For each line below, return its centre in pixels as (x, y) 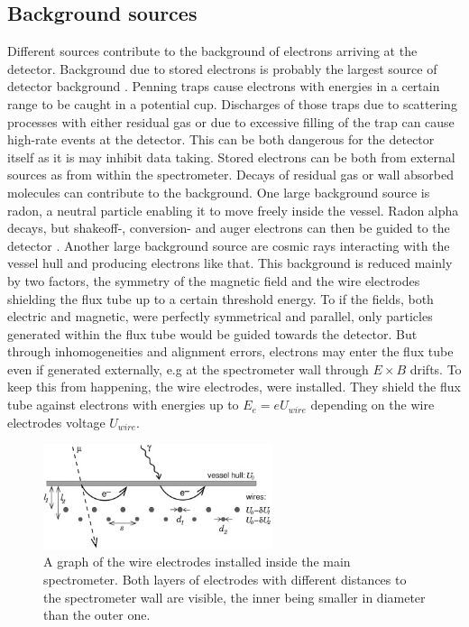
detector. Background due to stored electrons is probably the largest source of (222, 68)
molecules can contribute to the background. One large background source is (219, 192)
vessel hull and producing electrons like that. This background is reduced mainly (230, 263)
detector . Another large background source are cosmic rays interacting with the (229, 245)
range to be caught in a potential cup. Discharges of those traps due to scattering (232, 103)
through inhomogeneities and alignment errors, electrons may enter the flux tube (230, 351)
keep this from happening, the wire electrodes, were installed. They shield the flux (234, 387)
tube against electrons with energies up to (123, 405)
